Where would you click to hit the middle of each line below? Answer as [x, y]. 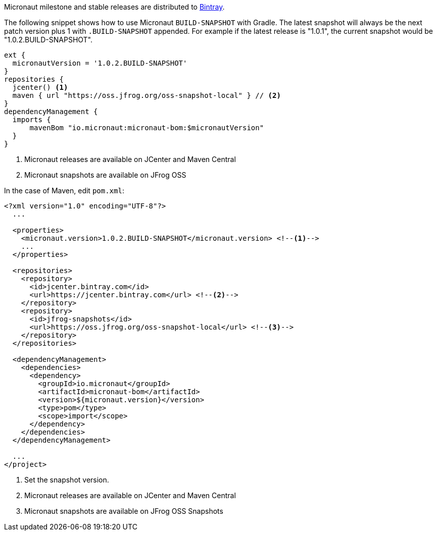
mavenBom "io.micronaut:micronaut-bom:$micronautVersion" [147, 128]
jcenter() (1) [40, 87]
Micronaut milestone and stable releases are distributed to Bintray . [114, 7]
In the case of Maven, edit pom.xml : [64, 191]
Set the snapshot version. [67, 480]
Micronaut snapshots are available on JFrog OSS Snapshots [124, 511]
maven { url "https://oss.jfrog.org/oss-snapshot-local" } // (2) [147, 95]
